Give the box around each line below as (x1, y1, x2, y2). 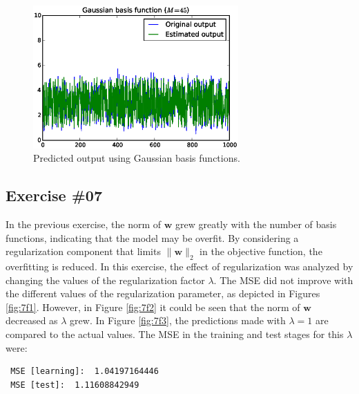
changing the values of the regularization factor (6, 272, 205, 287)
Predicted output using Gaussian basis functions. (33, 151, 240, 165)
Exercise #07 (6, 185, 102, 206)
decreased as (6, 313, 58, 328)
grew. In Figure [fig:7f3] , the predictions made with (70, 313, 286, 328)
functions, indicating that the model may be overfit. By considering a (6, 230, 299, 245)
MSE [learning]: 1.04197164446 (10, 366, 159, 377)
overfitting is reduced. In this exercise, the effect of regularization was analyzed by (6, 259, 353, 274)
